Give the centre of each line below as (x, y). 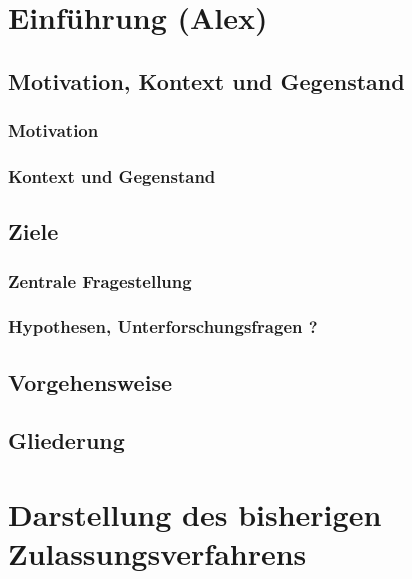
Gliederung (66, 440)
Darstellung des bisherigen (195, 514)
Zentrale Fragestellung (100, 280)
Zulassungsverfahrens (157, 553)
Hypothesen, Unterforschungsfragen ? (163, 326)
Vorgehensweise (90, 381)
